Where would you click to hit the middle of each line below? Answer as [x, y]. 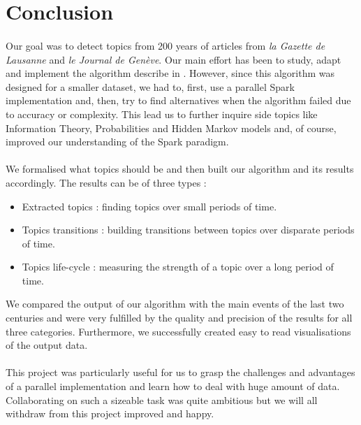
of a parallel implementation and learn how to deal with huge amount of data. [173, 386]
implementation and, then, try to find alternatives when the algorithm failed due [178, 100]
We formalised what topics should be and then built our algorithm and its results [180, 169]
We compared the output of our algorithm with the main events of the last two [175, 304]
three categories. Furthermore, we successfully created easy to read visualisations [178, 331]
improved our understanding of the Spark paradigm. [117, 142]
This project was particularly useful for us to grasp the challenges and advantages [180, 372]
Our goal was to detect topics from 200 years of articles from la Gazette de [165, 45]
